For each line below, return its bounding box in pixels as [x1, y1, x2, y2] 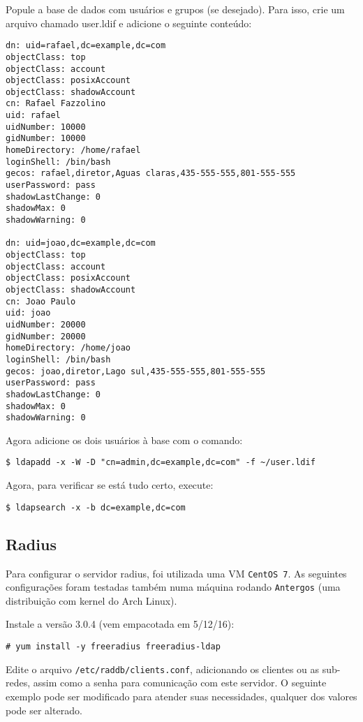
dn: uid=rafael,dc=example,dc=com [6, 40, 166, 51]
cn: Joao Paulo [6, 296, 76, 307]
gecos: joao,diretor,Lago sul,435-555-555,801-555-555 [6, 366, 266, 376]
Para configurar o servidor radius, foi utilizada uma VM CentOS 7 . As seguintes [6, 566, 347, 580]
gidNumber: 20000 [6, 331, 86, 341]
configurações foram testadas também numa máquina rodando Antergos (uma [6, 580, 341, 594]
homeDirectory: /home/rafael [6, 145, 141, 156]
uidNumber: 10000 [6, 121, 86, 132]
